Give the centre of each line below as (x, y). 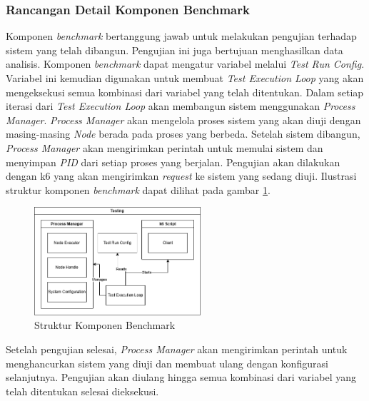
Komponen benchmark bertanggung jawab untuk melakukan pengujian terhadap (181, 36)
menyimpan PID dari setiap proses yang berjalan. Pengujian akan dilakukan (173, 162)
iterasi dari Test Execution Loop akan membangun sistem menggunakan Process (181, 106)
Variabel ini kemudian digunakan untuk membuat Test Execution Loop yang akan (185, 78)
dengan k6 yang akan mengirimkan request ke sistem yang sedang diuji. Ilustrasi (181, 176)
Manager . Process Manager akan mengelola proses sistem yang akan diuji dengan (183, 120)
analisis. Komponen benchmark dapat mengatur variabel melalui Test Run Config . (185, 64)
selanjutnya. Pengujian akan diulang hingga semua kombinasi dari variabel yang (181, 377)
